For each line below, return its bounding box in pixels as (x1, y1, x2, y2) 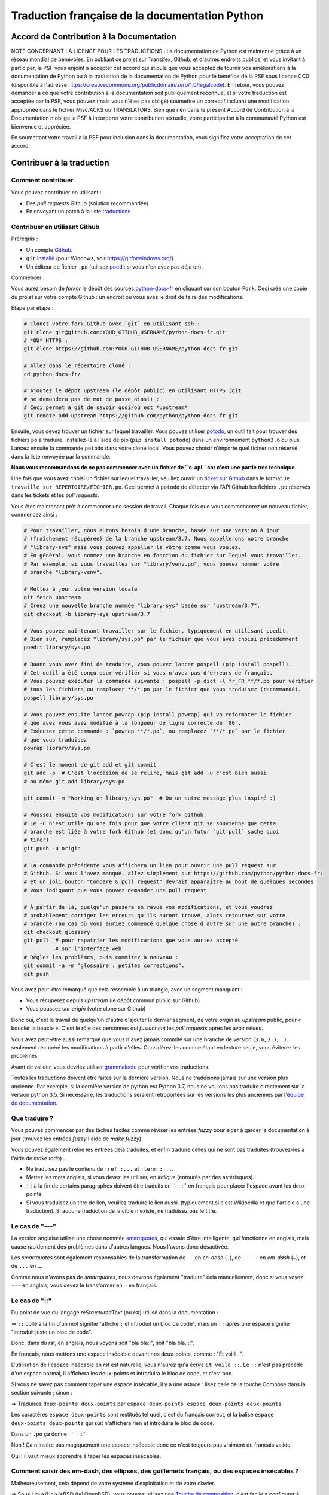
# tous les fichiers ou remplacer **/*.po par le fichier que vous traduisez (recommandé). (23, 686, 301, 693)
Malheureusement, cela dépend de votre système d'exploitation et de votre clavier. (11, 1479, 215, 1487)
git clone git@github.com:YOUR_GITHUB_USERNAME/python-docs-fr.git (23, 329, 226, 335)
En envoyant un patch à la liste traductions (26, 208, 131, 215)
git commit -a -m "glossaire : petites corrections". (23, 962, 185, 969)
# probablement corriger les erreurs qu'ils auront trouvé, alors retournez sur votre (23, 912, 286, 919)
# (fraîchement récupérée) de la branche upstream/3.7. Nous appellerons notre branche (23, 535, 289, 542)
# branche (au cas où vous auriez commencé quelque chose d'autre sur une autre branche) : (23, 920, 301, 927)
